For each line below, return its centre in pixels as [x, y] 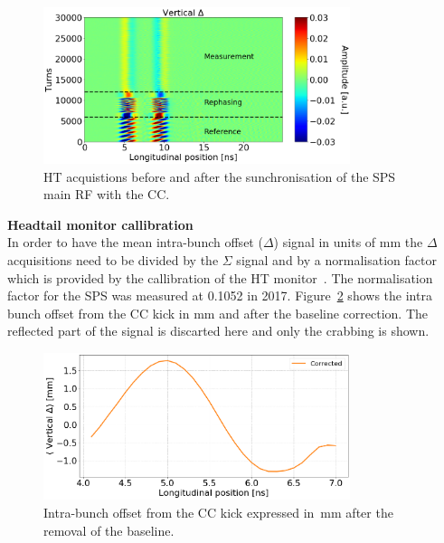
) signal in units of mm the [348, 242]
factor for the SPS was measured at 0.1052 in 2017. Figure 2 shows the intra [220, 295]
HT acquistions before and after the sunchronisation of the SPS [220, 176]
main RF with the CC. [107, 194]
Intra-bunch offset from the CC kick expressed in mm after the [218, 512]
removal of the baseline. [109, 530]
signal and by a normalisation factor [336, 260]
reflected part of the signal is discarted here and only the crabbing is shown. [218, 331]
